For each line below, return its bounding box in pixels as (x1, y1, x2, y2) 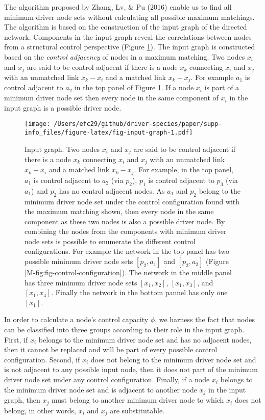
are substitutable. (110, 405, 164, 415)
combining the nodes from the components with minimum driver (25, 226, 227, 237)
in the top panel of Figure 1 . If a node (74, 82, 194, 93)
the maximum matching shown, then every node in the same (25, 206, 214, 217)
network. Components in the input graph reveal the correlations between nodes (4, 31, 252, 42)
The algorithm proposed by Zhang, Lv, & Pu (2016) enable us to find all (4, 2, 232, 12)
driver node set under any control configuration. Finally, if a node (4, 374, 210, 385)
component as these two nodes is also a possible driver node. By (25, 216, 225, 226)
